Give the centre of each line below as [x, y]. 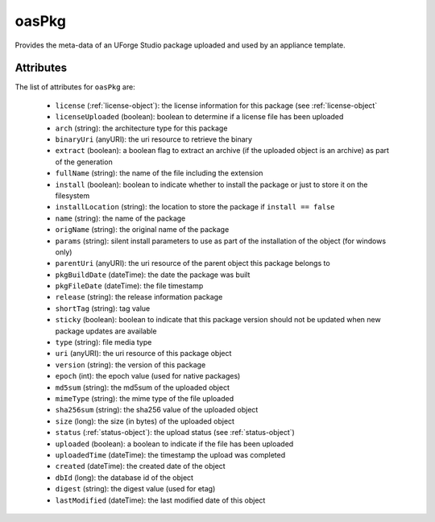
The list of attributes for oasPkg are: [75, 87]
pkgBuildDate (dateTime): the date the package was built [153, 275]
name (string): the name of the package [120, 218]
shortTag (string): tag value [103, 308]
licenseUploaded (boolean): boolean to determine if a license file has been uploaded [199, 117]
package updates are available [106, 331]
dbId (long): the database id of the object [124, 477]
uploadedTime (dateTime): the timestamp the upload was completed [170, 454]
